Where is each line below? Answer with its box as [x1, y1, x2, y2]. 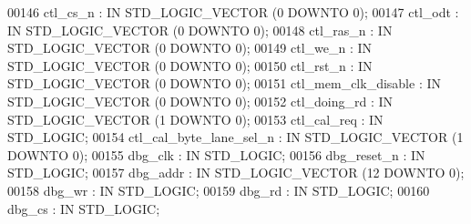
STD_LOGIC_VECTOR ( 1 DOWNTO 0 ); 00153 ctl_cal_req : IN [7, 109, 384, 128]
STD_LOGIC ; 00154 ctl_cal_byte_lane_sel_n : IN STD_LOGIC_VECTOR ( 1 [7, 127, 464, 147]
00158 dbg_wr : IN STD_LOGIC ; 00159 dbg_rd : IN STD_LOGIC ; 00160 [7, 180, 430, 199]
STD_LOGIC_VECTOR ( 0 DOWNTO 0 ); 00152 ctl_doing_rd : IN [7, 91, 394, 110]
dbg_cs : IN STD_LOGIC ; [7, 199, 160, 218]
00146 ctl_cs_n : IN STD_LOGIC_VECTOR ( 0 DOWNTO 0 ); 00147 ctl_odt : [7, 3, 459, 21]
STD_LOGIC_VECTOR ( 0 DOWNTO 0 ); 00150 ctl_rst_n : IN [7, 56, 373, 75]
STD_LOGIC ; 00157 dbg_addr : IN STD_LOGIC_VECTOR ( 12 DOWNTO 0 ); [7, 163, 465, 182]
